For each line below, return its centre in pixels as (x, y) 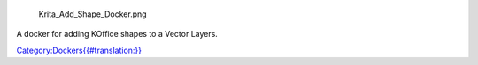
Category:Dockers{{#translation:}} (79, 50)
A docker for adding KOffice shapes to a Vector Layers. (117, 34)
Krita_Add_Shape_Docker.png (93, 14)
